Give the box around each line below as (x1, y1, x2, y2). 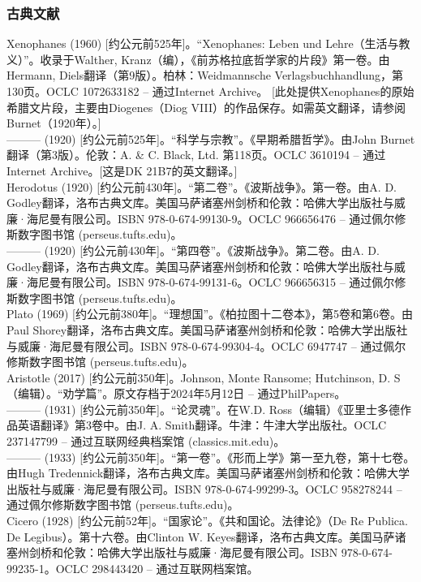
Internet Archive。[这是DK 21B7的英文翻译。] (6, 162, 238, 179)
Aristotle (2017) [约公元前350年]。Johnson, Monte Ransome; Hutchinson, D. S (6, 369, 401, 386)
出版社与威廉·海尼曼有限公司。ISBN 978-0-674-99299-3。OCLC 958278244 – (6, 480, 402, 497)
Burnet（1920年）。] (6, 114, 101, 131)
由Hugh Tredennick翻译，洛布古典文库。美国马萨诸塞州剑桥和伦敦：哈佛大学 (6, 464, 410, 481)
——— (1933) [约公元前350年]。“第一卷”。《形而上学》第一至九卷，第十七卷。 (6, 448, 415, 465)
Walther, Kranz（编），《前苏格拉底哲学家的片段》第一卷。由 (74, 50, 390, 67)
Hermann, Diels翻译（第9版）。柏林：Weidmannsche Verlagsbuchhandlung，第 (6, 67, 403, 84)
